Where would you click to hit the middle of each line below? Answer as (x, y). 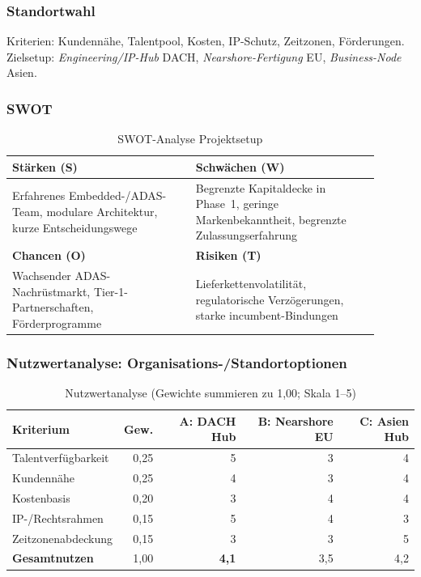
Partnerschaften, (53, 307)
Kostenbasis (41, 497)
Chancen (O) (49, 255)
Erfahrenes (39, 195)
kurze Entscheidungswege (75, 227)
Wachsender (42, 276)
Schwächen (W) (240, 166)
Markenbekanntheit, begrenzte (271, 219)
